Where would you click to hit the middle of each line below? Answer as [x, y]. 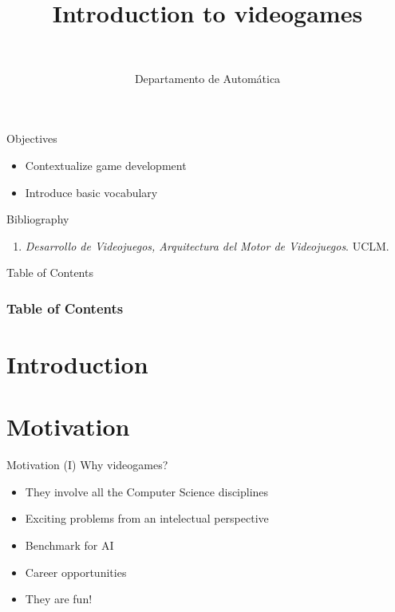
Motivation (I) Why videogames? [87, 465]
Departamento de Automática [207, 78]
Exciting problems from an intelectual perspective [147, 518]
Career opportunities [76, 572]
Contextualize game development [106, 165]
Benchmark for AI [69, 545]
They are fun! [59, 599]
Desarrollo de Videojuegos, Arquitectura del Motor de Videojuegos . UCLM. [207, 245]
